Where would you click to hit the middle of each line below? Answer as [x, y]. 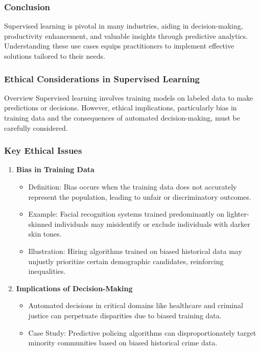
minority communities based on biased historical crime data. [123, 343]
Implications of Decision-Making [74, 288]
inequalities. [47, 271]
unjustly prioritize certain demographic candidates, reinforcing [126, 261]
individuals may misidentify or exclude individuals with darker [152, 224]
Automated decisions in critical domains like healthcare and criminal [136, 305]
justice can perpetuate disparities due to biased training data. [125, 315]
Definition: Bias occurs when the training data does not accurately [133, 186]
